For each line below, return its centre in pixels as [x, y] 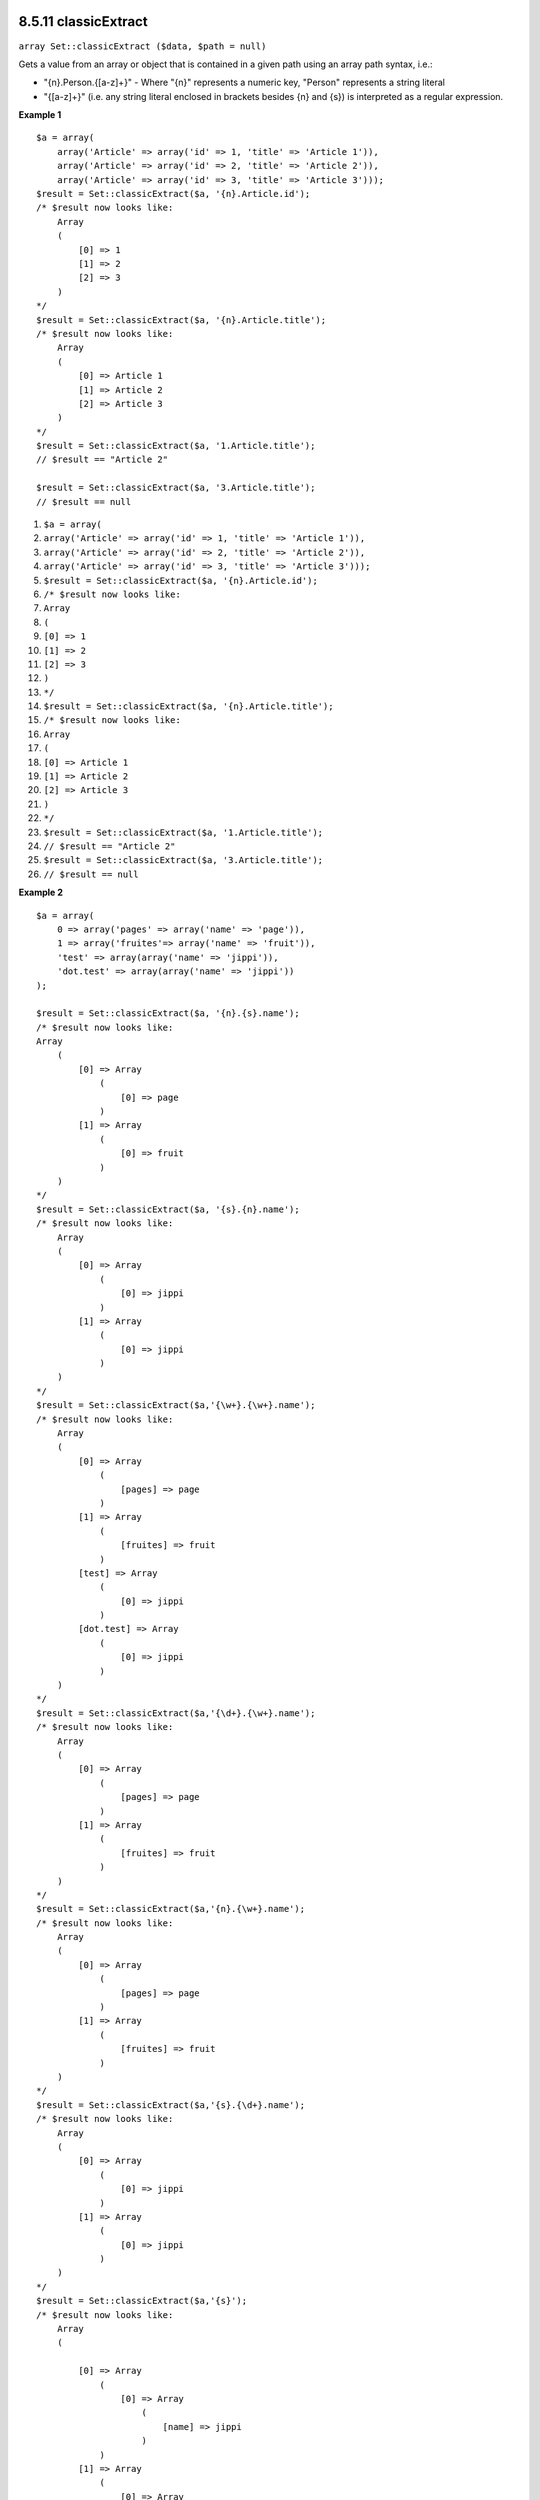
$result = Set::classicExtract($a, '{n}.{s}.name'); [168, 1013]
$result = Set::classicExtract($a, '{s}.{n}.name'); [168, 1209]
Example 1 [40, 115]
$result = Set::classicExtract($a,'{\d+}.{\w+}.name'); [176, 1713]
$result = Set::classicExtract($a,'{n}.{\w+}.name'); [170, 1909]
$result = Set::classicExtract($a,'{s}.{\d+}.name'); [170, 2104]
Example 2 [41, 892]
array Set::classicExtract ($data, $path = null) [142, 46]
